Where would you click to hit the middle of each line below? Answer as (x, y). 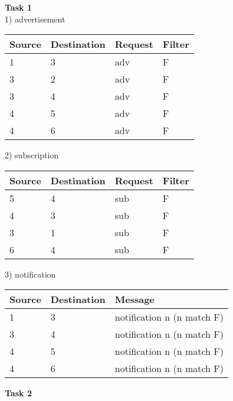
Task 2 (18, 393)
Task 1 (18, 7)
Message (134, 299)
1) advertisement (35, 19)
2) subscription (32, 155)
